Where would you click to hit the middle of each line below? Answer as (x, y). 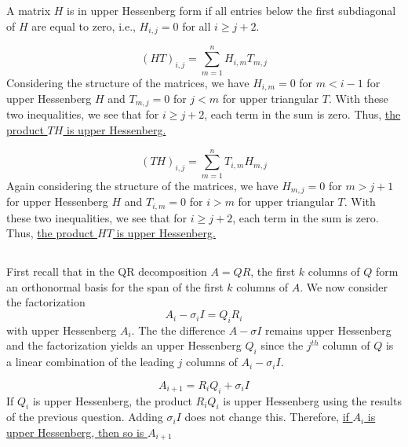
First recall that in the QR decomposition (107, 271)
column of (346, 345)
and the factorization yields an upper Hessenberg (124, 345)
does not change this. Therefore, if (267, 417)
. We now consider (344, 286)
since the (282, 345)
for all (197, 26)
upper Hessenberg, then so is (75, 432)
